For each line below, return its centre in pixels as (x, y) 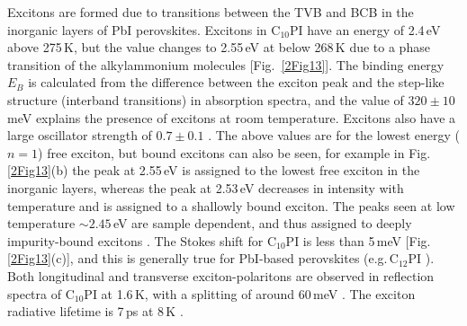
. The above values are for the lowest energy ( (334, 135)
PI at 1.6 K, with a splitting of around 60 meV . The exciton (250, 293)
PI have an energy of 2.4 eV (365, 29)
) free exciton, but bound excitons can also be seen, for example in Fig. (234, 152)
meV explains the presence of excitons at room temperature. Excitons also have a (232, 117)
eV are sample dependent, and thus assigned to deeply (262, 223)
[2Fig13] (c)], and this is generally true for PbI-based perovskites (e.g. (198, 258)
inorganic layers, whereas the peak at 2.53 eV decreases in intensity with (206, 187)
